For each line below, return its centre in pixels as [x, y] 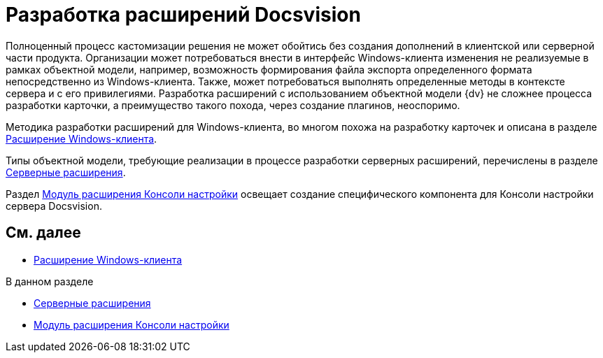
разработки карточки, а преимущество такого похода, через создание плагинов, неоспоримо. [233, 105]
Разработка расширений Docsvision [183, 15]
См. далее [43, 233]
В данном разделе [50, 281]
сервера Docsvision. [54, 206]
